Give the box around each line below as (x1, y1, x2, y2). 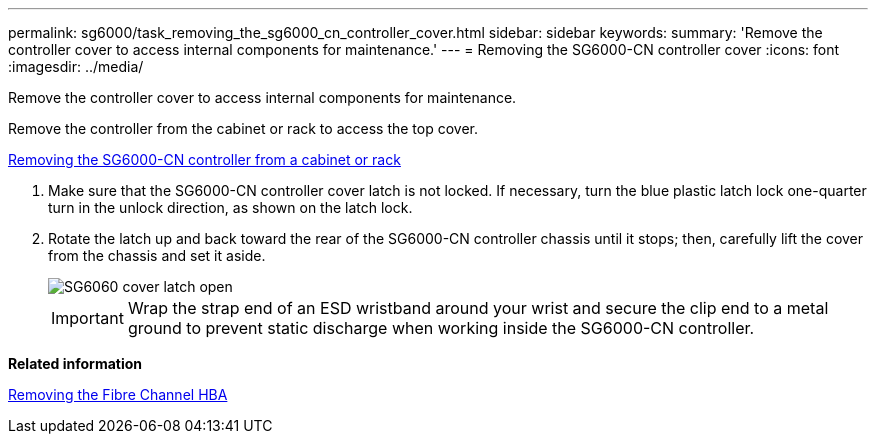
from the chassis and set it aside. (48, 247, 266, 264)
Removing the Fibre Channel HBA (8, 386, 228, 403)
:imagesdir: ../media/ (8, 58, 144, 75)
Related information (8, 355, 143, 372)
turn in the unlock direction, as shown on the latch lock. (48, 199, 413, 216)
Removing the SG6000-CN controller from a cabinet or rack (8, 151, 401, 168)
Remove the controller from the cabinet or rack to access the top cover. (8, 120, 478, 137)
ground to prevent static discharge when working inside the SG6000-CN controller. (127, 318, 755, 338)
